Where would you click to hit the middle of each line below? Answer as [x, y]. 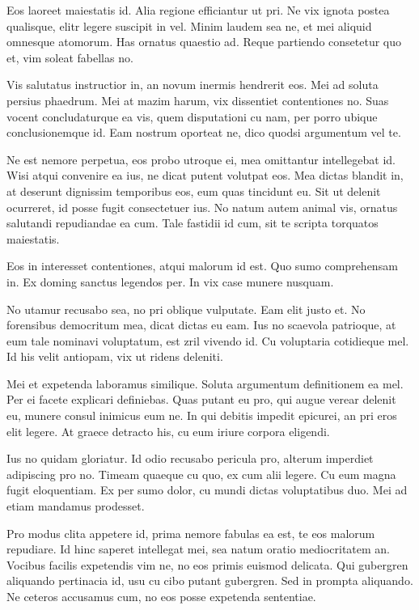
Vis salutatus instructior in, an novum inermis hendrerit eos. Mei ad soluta [193, 85]
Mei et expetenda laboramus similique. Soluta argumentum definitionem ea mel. [205, 383]
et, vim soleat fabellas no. [70, 57]
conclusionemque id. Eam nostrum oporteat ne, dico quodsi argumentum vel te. [204, 132]
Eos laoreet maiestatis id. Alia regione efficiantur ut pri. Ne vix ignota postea [198, 10]
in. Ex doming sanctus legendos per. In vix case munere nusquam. [170, 281]
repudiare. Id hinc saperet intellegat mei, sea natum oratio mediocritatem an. [199, 549]
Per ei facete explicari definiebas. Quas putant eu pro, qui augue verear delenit [201, 399]
